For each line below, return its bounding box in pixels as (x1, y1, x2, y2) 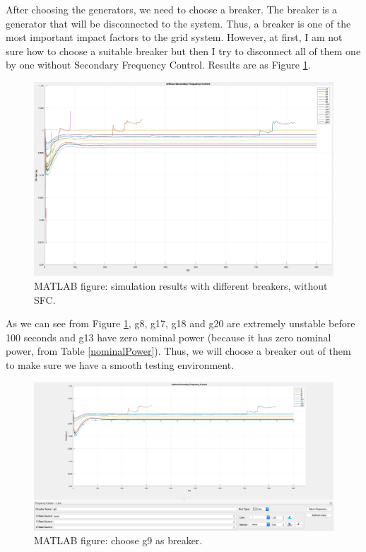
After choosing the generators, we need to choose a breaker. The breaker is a (6, 2, 338, 16)
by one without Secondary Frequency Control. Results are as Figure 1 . (6, 57, 311, 72)
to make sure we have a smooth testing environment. (6, 358, 235, 372)
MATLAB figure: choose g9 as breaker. (34, 533, 203, 548)
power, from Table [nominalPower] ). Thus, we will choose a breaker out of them (6, 343, 351, 358)
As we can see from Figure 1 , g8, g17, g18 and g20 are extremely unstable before (6, 316, 355, 331)
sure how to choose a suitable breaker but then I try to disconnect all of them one (6, 43, 361, 58)
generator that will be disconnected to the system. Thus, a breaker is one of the (6, 16, 351, 30)
